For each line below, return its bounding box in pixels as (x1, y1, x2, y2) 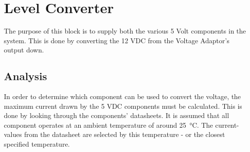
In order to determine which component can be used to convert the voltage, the (4, 91, 241, 101)
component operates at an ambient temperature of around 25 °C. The (4, 119, 213, 130)
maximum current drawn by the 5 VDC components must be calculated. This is (4, 101, 242, 111)
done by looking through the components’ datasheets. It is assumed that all (4, 110, 229, 120)
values (4, 129, 22, 139)
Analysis (4, 68, 47, 84)
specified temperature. (4, 139, 70, 149)
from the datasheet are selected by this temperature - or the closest (24, 129, 225, 139)
